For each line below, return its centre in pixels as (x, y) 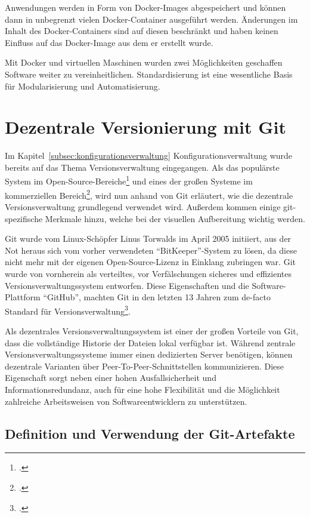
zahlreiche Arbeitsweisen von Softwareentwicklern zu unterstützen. (126, 401)
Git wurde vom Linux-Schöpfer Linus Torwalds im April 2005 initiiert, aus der (148, 239)
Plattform (23, 297)
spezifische (24, 218)
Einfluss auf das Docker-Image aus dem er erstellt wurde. (109, 42)
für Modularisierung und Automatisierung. (83, 86)
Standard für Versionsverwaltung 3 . (68, 310)
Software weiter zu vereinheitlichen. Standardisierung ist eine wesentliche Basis (149, 74)
